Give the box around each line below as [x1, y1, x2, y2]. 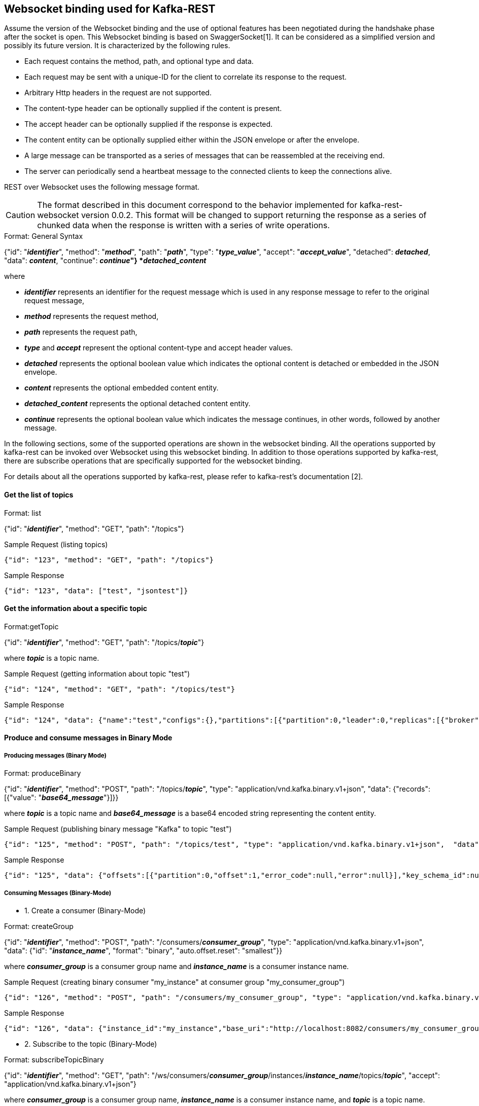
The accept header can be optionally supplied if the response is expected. [24, 120, 273, 129]
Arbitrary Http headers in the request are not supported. [24, 88, 212, 97]
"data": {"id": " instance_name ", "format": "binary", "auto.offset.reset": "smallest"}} [4, 946, 283, 955]
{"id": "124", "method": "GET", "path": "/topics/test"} [4, 685, 235, 693]
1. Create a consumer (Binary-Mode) [24, 906, 146, 915]
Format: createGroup [4, 922, 74, 931]
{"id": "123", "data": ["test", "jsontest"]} [4, 586, 188, 595]
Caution [6, 210, 36, 221]
